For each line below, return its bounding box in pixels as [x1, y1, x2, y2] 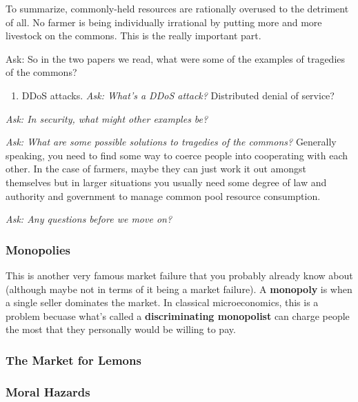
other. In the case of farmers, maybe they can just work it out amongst [6, 161, 306, 176]
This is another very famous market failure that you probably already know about [6, 268, 353, 282]
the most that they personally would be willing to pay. [6, 322, 236, 336]
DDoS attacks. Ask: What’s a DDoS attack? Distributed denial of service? [21, 88, 335, 102]
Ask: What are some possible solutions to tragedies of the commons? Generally [6, 134, 337, 149]
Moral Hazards [6, 383, 90, 400]
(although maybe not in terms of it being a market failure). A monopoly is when [6, 281, 352, 296]
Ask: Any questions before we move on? [6, 212, 172, 226]
